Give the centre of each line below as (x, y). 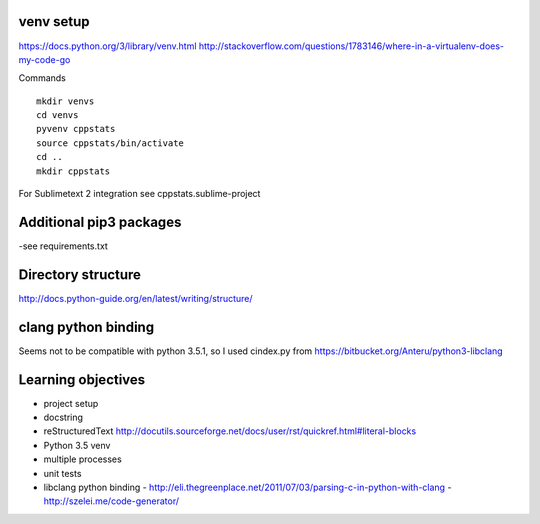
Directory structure (80, 274)
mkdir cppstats (73, 171)
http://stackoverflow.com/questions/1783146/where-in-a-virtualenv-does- (351, 46)
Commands (42, 78)
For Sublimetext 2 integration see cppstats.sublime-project (139, 194)
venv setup (54, 21)
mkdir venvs (65, 101)
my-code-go (44, 59)
